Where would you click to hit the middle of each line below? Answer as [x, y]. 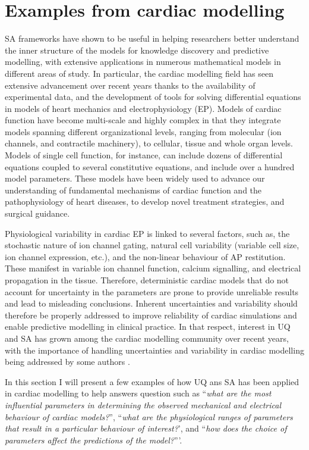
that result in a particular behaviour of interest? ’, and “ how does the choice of [146, 428]
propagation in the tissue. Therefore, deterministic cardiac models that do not [147, 280]
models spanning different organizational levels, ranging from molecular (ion [143, 131]
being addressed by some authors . [67, 362]
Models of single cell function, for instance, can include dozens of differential [144, 155]
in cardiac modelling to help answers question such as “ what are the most [138, 393]
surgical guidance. [37, 213]
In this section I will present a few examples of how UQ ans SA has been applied [152, 381]
